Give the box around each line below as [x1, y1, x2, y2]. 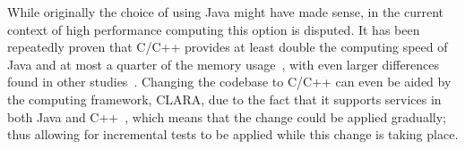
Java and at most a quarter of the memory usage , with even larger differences [7, 54, 440, 73]
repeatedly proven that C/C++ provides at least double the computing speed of [7, 37, 448, 56]
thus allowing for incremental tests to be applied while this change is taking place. [7, 125, 459, 144]
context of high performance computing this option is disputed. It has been [7, 20, 420, 38]
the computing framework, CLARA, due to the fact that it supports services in [7, 89, 442, 108]
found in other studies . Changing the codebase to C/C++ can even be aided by [7, 72, 452, 91]
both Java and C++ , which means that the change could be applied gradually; [7, 107, 446, 126]
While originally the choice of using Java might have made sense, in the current [7, 3, 444, 21]
